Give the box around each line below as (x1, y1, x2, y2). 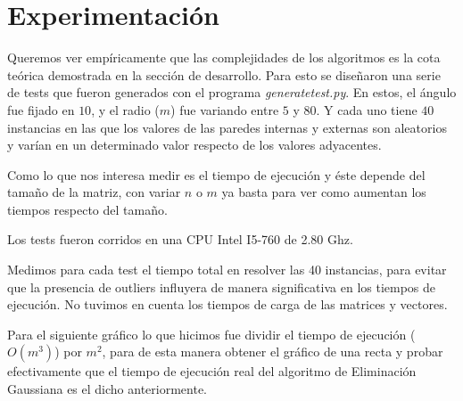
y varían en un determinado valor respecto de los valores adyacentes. (7, 135, 382, 154)
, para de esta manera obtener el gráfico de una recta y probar (102, 342, 443, 361)
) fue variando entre (170, 100, 279, 119)
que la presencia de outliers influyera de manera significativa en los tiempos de (7, 277, 436, 296)
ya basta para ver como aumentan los (221, 183, 426, 201)
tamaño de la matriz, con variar (7, 183, 181, 201)
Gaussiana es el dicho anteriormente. (7, 380, 207, 398)
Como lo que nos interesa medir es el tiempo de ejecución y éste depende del (7, 165, 426, 184)
